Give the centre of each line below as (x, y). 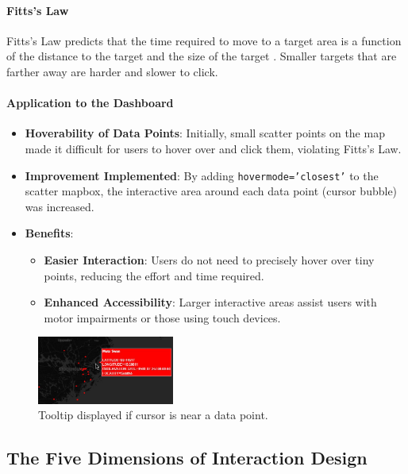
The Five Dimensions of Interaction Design (187, 458)
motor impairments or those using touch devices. (162, 317)
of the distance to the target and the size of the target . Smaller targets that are (202, 56)
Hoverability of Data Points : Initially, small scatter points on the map (205, 133)
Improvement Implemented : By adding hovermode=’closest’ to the (202, 175)
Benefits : (49, 233)
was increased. (60, 206)
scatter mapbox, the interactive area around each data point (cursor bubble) (211, 191)
